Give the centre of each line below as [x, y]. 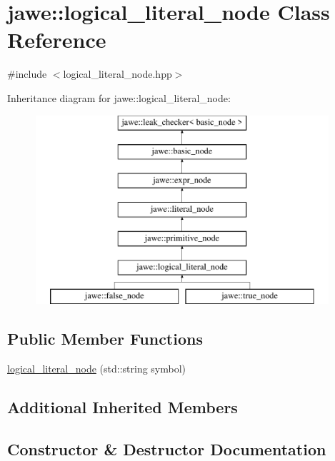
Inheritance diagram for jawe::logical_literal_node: [119, 97]
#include [27, 74]
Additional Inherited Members [122, 406]
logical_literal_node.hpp [117, 74]
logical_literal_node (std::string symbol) [97, 368]
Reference [57, 40]
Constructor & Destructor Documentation [167, 449]
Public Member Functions [105, 339]
